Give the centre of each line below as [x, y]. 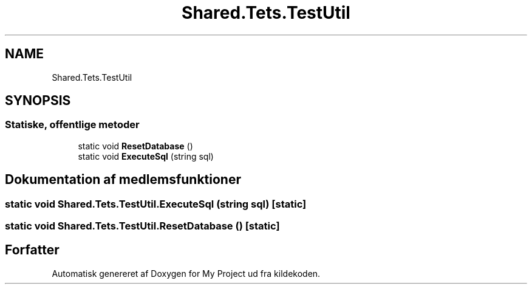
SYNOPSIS [38, 101]
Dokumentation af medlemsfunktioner [123, 180]
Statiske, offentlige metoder [72, 125]
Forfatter [32, 250]
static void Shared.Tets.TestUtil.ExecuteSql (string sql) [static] [156, 204]
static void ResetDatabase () [135, 146]
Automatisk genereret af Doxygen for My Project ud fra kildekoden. [186, 273]
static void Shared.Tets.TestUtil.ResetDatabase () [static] [142, 226]
